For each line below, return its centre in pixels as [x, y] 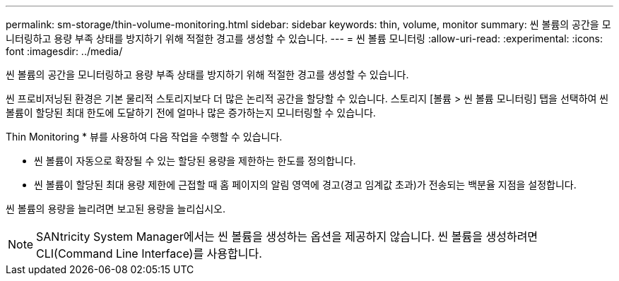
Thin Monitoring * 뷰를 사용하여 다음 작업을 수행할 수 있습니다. [144, 137]
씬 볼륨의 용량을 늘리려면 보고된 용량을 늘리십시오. [116, 209]
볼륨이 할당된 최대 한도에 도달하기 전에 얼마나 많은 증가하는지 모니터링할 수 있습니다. [191, 113]
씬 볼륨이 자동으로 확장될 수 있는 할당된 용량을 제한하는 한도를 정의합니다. [195, 161]
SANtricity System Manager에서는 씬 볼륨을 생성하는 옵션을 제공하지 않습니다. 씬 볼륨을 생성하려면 [287, 237]
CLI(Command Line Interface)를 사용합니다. [149, 253]
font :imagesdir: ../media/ [64, 51]
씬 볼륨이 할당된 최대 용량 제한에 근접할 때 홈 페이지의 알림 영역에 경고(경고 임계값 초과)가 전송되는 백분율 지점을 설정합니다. [305, 185]
